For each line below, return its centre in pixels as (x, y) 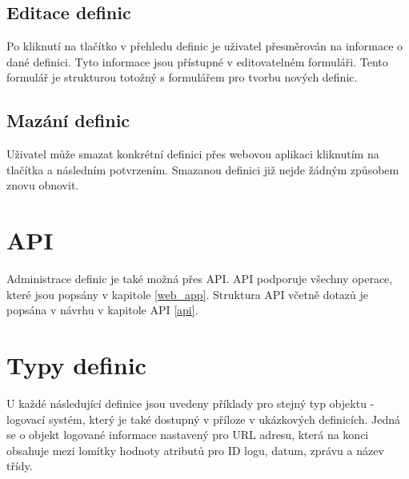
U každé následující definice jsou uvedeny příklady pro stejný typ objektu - (190, 403)
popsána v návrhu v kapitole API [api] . (102, 310)
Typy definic (76, 365)
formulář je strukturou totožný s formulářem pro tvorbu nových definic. (182, 77)
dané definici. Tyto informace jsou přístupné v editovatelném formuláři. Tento (197, 61)
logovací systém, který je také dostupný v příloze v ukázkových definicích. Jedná (204, 419)
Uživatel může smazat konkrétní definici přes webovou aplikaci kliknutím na (193, 154)
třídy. (20, 466)
